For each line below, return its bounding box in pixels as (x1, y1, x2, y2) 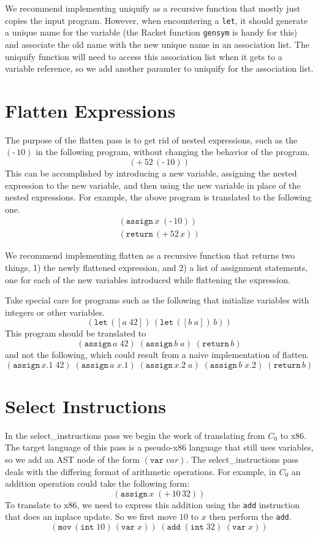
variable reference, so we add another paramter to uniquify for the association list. (5, 62, 314, 75)
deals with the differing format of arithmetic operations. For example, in (5, 465, 276, 478)
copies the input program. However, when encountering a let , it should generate (5, 13, 308, 26)
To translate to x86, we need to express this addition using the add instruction (5, 498, 300, 511)
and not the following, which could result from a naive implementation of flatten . (5, 348, 309, 360)
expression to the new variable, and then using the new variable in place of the (5, 178, 301, 191)
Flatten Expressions (5, 97, 176, 123)
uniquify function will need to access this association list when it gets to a (5, 50, 282, 63)
